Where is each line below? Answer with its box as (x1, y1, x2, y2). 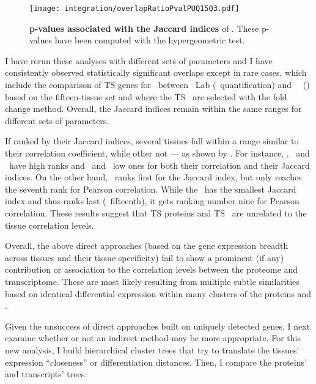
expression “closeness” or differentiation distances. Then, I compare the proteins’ (5, 355, 307, 368)
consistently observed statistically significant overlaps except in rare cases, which (5, 66, 307, 79)
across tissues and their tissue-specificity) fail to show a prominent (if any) (5, 251, 284, 264)
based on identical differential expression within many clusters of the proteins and (5, 287, 312, 300)
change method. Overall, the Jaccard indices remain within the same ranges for (5, 102, 302, 115)
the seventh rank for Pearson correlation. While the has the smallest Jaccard (5, 182, 296, 195)
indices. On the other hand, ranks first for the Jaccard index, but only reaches (5, 171, 302, 183)
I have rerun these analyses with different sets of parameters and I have (5, 54, 273, 67)
